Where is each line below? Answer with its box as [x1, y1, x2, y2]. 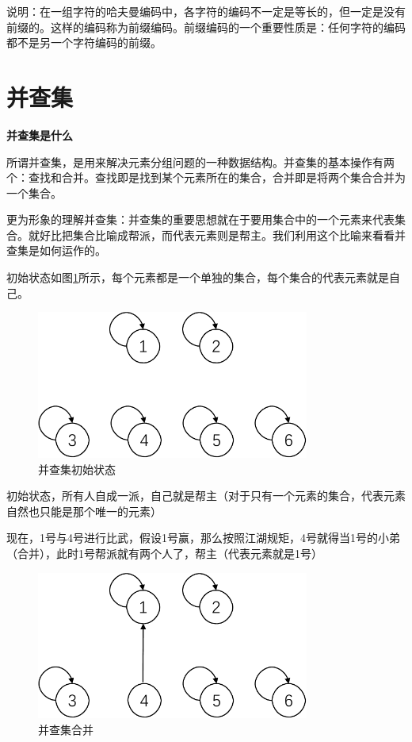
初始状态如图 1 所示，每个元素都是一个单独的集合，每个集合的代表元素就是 [6, 269, 389, 286]
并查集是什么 [6, 126, 73, 143]
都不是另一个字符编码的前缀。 [6, 34, 162, 51]
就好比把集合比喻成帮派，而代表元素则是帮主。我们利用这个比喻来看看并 [28, 226, 406, 243]
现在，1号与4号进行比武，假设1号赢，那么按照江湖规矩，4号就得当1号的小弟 [6, 529, 400, 546]
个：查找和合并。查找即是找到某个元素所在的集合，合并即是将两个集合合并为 [6, 169, 406, 186]
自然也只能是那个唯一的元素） [6, 502, 162, 519]
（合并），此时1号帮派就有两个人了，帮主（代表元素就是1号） [6, 544, 322, 561]
